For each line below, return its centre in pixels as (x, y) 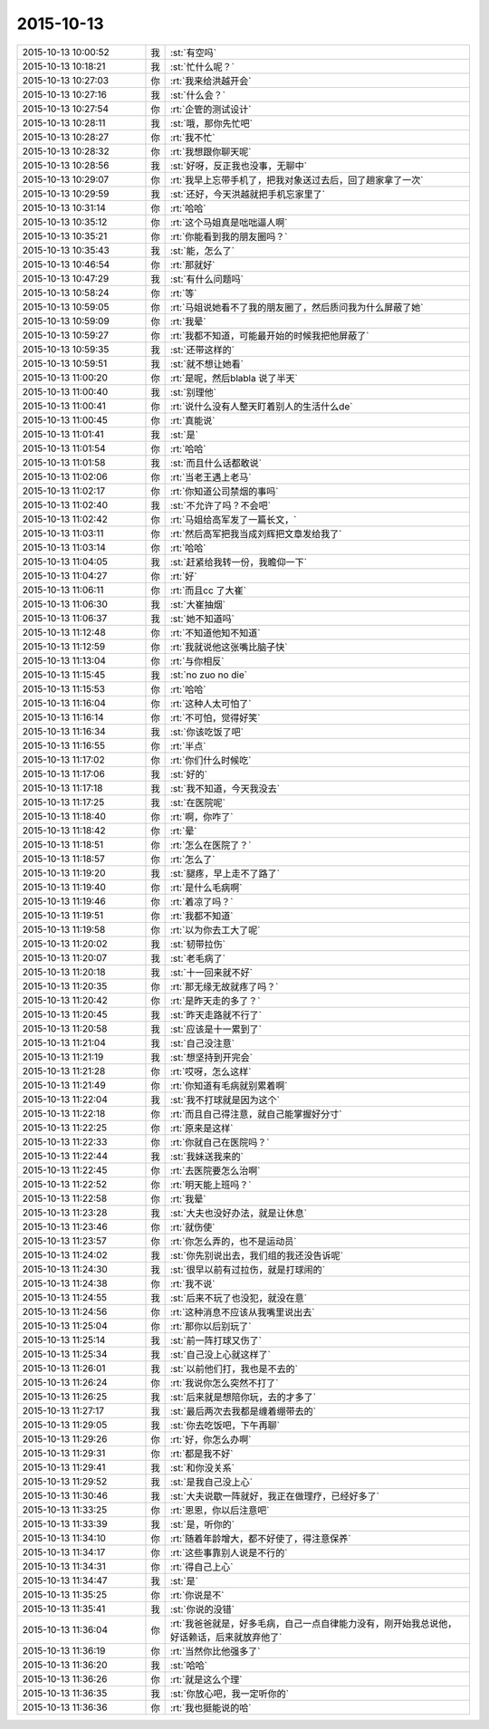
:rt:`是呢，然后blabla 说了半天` (234, 378)
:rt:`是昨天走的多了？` (216, 1001)
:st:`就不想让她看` (207, 364)
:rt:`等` (184, 293)
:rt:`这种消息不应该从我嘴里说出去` (243, 1311)
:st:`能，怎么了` (202, 251)
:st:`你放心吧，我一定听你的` (230, 1694)
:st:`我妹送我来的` (207, 1157)
